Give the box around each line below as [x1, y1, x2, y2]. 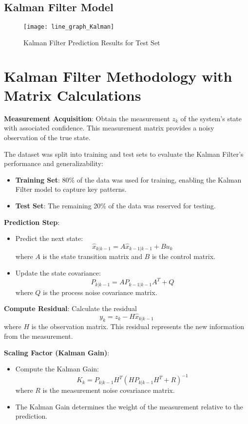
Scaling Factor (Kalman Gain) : [4, 347, 110, 357]
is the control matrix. [152, 251, 215, 261]
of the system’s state [180, 113, 242, 123]
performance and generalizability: [4, 158, 103, 168]
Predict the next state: [15, 233, 83, 243]
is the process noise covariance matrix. [43, 287, 157, 297]
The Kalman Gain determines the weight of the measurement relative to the [15, 401, 243, 411]
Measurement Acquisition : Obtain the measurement [4, 113, 170, 123]
